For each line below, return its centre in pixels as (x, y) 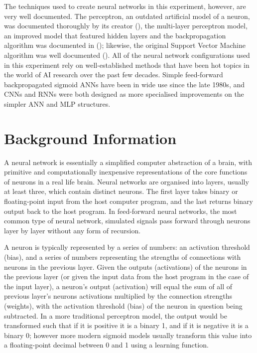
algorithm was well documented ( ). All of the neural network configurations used (127, 55)
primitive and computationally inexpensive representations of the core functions (126, 172)
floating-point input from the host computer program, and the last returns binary (128, 201)
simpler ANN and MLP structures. (57, 103)
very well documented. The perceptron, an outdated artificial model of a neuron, (127, 16)
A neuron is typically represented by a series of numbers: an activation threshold (127, 247)
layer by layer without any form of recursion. (72, 230)
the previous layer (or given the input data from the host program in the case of (127, 276)
